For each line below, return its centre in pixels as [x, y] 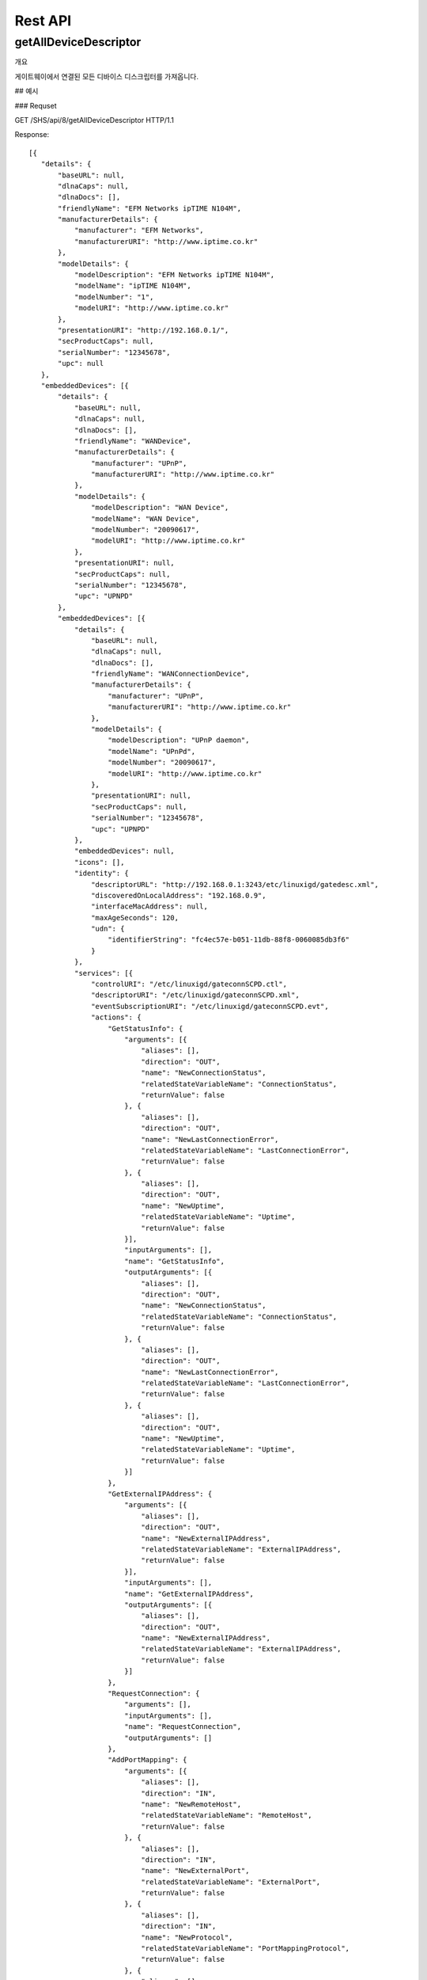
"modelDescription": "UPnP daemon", [179, 740]
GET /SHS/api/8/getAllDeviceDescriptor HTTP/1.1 [94, 120]
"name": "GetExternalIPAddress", [189, 1594]
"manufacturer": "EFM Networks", [139, 230]
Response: [32, 135]
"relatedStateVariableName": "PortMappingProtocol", [246, 1949]
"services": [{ [104, 973]
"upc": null [81, 364]
